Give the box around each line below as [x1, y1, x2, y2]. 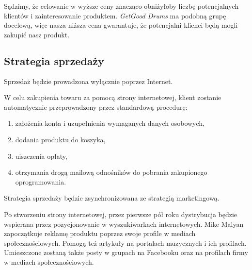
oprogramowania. [15, 176, 66, 186]
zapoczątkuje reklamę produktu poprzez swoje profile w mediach [4, 228, 196, 238]
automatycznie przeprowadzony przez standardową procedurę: [4, 101, 188, 112]
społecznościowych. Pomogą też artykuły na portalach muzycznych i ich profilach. [4, 237, 247, 248]
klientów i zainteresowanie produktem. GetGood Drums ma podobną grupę [4, 10, 226, 20]
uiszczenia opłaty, [15, 151, 67, 161]
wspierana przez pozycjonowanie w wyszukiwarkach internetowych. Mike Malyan [4, 219, 244, 229]
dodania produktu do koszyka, [15, 134, 106, 144]
